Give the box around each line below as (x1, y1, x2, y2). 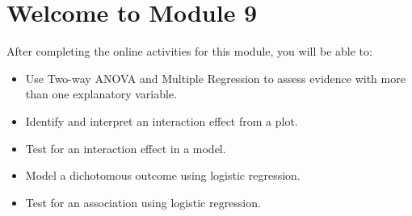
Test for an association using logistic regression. (25, 193, 261, 210)
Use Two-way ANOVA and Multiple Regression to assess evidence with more (25, 69, 406, 86)
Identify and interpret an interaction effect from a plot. (25, 112, 298, 129)
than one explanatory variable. (25, 85, 177, 102)
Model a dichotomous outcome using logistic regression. (25, 167, 301, 184)
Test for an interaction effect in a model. (25, 139, 226, 156)
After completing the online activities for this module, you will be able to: (6, 43, 372, 60)
